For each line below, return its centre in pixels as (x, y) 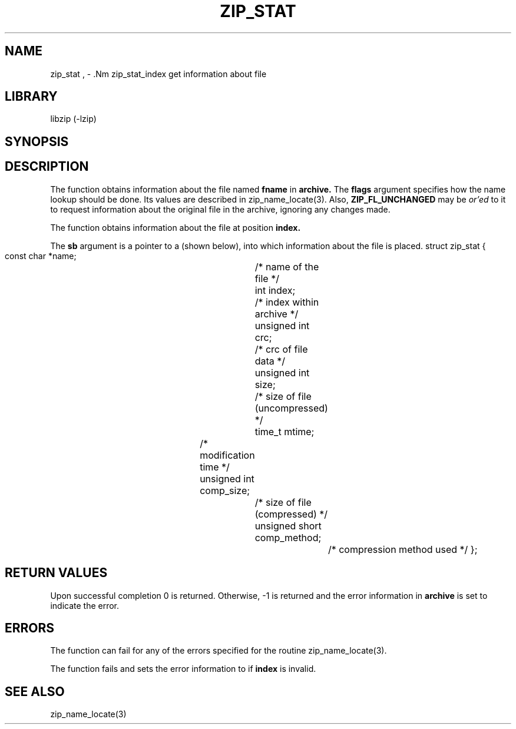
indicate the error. (85, 605)
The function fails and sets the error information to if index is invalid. (183, 669)
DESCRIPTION (47, 167)
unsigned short (288, 526)
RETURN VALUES (56, 573)
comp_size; (225, 490)
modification (227, 455)
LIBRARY (31, 97)
